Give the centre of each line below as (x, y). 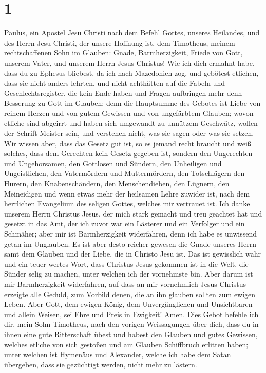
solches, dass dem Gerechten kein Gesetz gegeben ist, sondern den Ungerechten (128, 153)
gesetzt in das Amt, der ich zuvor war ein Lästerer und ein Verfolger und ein (125, 223)
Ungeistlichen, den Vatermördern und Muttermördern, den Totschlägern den (125, 173)
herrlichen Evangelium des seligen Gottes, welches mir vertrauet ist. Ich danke (127, 203)
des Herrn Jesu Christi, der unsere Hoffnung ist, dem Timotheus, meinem (120, 42)
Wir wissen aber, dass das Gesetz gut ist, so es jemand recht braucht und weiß (128, 143)
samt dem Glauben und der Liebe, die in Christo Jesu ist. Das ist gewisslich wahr (132, 254)
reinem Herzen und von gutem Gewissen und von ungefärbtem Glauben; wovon (129, 113)
